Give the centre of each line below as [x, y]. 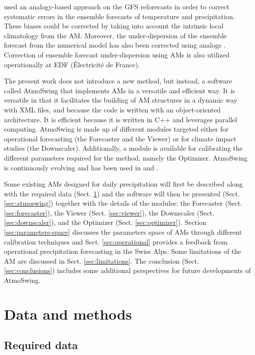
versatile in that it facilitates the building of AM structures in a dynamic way [121, 100]
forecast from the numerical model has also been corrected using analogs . [115, 45]
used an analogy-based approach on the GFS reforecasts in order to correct [117, 6]
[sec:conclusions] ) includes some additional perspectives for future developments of [127, 270]
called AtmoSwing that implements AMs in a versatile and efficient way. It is [120, 90]
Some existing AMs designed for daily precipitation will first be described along [124, 184]
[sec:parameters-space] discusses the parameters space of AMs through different [123, 232]
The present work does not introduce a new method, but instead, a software [118, 81]
